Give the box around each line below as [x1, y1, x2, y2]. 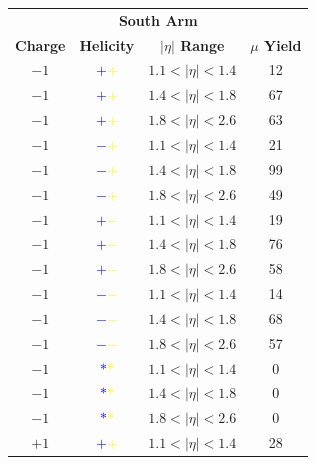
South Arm [118, 9, 198, 30]
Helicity [79, 34, 135, 55]
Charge [15, 34, 66, 55]
